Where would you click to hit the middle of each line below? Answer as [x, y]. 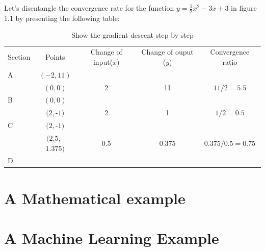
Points [55, 57]
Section [19, 57]
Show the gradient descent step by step [132, 35]
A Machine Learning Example [112, 238]
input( [103, 61]
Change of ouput [167, 52]
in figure [244, 8]
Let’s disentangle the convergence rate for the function [89, 8]
